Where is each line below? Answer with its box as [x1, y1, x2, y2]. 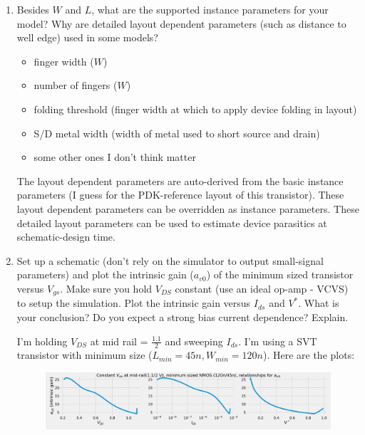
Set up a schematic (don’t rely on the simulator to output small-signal [16, 253, 324, 268]
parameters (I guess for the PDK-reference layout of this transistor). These [16, 187, 344, 202]
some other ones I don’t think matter [34, 150, 196, 164]
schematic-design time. [16, 229, 115, 244]
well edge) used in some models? [16, 30, 158, 45]
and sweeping [165, 333, 223, 348]
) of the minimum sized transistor [206, 267, 354, 282]
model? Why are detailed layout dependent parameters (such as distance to [16, 16, 346, 31]
